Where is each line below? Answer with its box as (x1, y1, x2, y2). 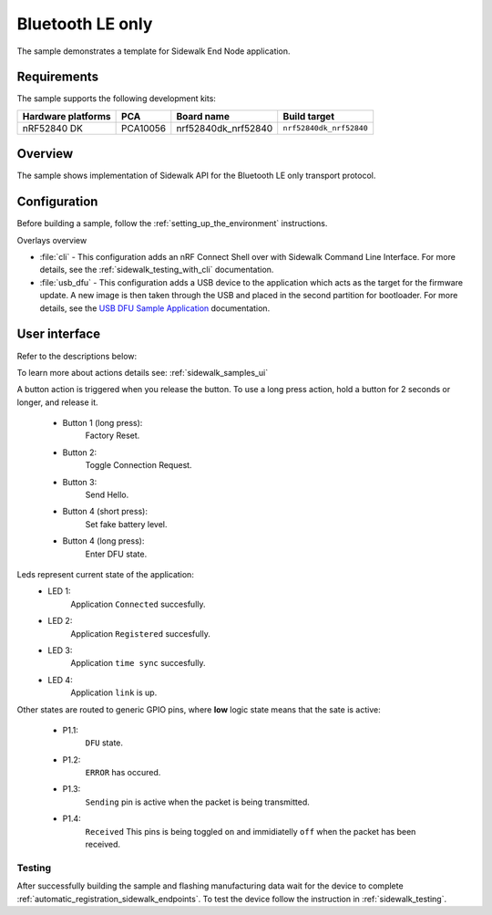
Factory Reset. (85, 430, 140, 442)
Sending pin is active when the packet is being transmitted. (85, 796, 310, 807)
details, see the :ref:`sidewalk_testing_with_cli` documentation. (39, 265, 274, 276)
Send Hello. (85, 489, 129, 501)
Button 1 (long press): (62, 418, 143, 429)
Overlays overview (16, 234, 87, 245)
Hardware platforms (22, 109, 111, 122)
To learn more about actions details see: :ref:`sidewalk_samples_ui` (16, 367, 269, 378)
